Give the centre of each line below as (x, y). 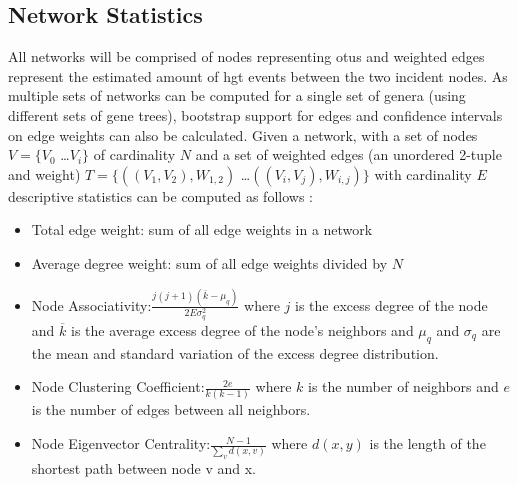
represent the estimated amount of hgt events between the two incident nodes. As (258, 75)
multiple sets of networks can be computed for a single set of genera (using (237, 95)
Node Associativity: (91, 304)
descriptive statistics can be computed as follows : (160, 195)
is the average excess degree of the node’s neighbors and (242, 329)
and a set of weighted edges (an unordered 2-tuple (348, 154)
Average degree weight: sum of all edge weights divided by (209, 262)
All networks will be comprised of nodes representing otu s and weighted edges (246, 56)
